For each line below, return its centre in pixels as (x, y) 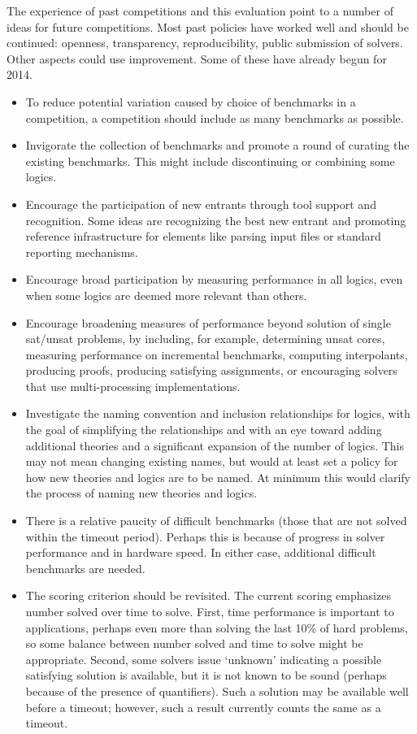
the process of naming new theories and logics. (141, 493)
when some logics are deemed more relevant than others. (166, 295)
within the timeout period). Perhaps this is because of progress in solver (205, 536)
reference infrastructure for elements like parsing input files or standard (203, 236)
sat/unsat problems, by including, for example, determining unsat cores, (205, 339)
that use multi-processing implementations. (133, 386)
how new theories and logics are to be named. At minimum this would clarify (218, 477)
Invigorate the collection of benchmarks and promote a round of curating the (217, 145)
